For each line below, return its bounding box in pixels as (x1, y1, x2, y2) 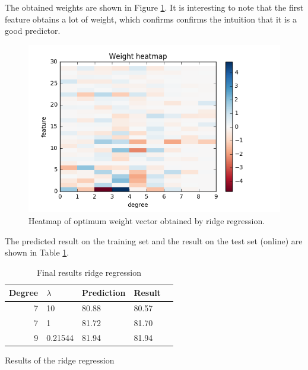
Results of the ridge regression (5, 354, 115, 366)
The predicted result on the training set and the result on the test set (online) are (5, 234, 303, 247)
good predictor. (5, 24, 61, 37)
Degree (9, 286, 39, 299)
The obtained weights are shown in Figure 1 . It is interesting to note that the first (5, 1, 304, 13)
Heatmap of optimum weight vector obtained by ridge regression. (28, 215, 265, 227)
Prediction (82, 286, 126, 299)
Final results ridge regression (36, 266, 141, 278)
